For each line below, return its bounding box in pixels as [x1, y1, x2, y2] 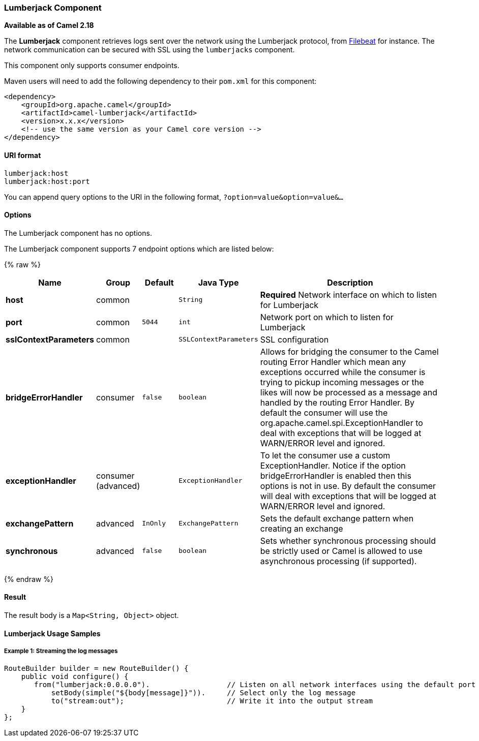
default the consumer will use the [260, 407, 388, 418]
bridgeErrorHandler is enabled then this [260, 470, 411, 481]
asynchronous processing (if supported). [260, 555, 417, 566]
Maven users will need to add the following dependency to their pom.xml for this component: [4, 77, 317, 86]
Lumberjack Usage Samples [4, 629, 101, 638]
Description [327, 277, 373, 288]
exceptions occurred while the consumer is [260, 366, 426, 377]
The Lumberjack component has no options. [4, 228, 152, 237]
